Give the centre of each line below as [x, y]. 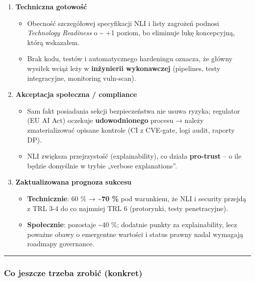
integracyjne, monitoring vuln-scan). [82, 78]
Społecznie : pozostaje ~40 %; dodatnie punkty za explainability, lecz [132, 224]
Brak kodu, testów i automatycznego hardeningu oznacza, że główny [130, 59]
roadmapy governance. [61, 244]
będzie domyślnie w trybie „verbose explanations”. [102, 165]
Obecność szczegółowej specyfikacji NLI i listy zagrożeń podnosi [123, 23]
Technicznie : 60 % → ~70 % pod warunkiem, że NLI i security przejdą [137, 198]
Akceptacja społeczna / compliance [76, 94]
